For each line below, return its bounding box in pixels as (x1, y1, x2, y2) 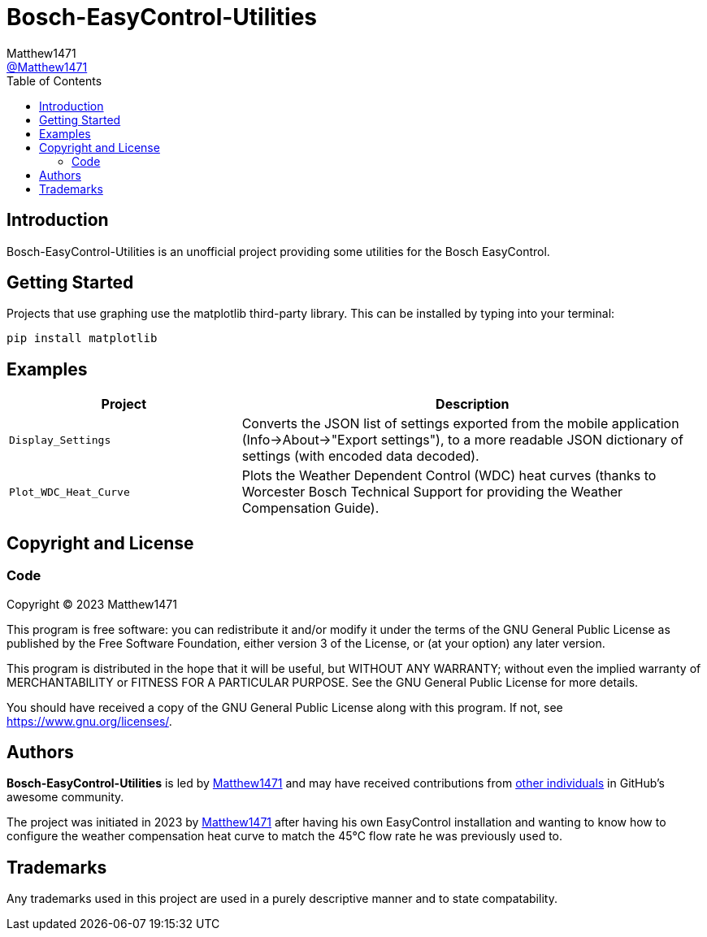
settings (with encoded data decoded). (241, 448, 479, 465)
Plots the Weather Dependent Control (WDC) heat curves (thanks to (241, 467, 657, 484)
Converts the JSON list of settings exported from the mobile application (241, 415, 679, 432)
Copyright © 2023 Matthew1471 (7, 596, 177, 611)
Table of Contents (7, 73, 102, 88)
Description (436, 396, 510, 413)
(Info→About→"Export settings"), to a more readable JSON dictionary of (241, 432, 683, 449)
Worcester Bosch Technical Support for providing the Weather (241, 484, 623, 501)
